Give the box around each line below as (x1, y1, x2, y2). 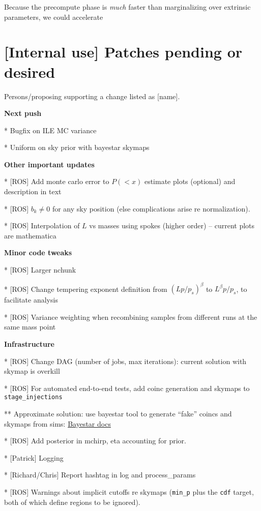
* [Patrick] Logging (4, 452, 64, 463)
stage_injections (4, 394, 63, 401)
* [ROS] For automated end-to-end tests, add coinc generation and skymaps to (4, 382, 250, 393)
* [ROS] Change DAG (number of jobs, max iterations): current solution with (4, 355, 247, 366)
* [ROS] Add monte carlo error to (4, 176, 109, 187)
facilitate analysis (4, 294, 58, 305)
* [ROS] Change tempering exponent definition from (4, 283, 167, 294)
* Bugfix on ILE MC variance (4, 125, 97, 135)
